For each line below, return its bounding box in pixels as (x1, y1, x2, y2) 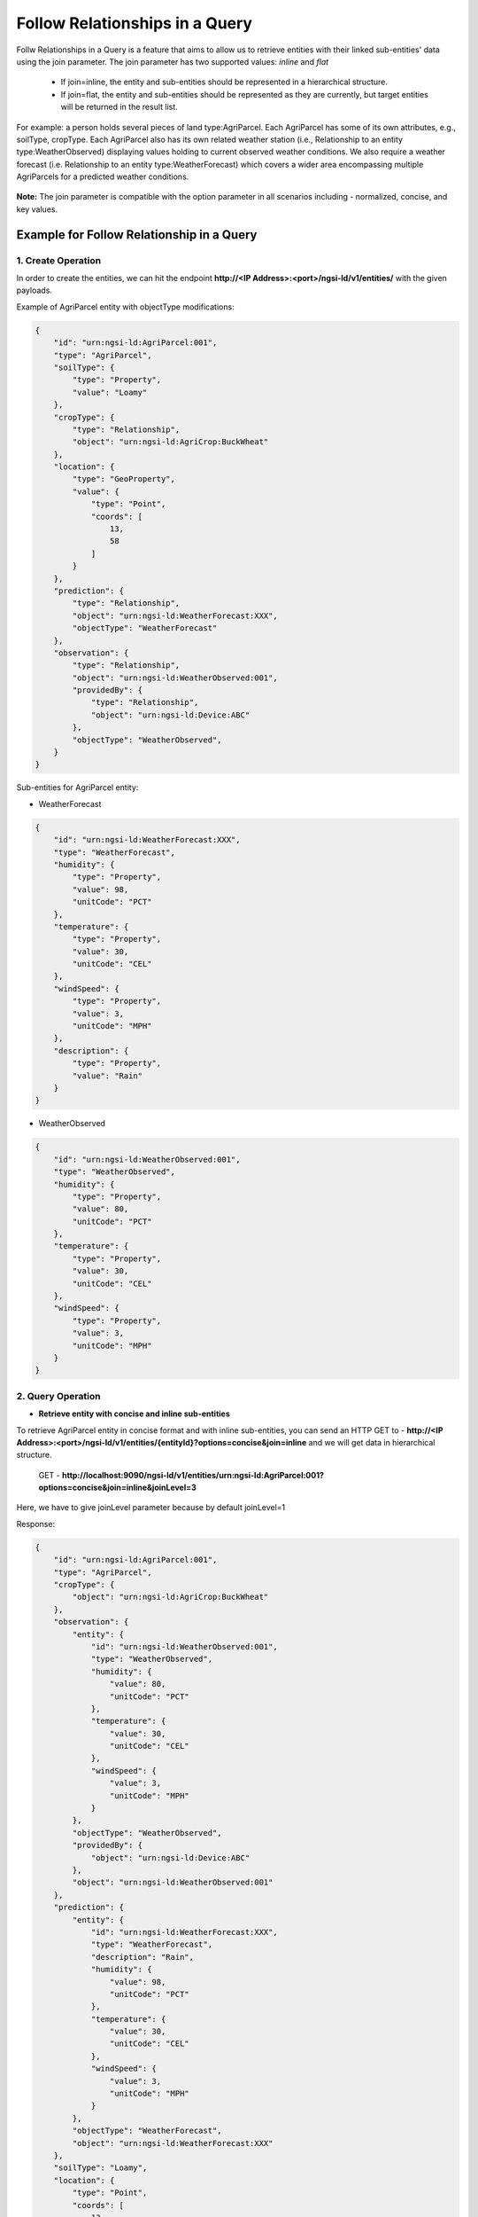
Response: (16, 1518, 56, 1529)
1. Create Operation (16, 254, 102, 266)
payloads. (16, 285, 53, 296)
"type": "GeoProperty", (72, 474, 176, 484)
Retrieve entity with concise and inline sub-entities (38, 1408, 230, 1419)
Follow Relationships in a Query (16, 13, 252, 33)
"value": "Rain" (72, 1070, 143, 1081)
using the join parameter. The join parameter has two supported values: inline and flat (16, 56, 329, 67)
